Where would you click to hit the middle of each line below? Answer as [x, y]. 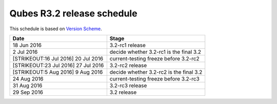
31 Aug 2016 [27, 86]
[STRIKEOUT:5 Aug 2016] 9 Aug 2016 [58, 72]
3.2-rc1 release [128, 45]
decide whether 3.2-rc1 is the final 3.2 [155, 52]
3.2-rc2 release [128, 65]
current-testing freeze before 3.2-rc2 [154, 58]
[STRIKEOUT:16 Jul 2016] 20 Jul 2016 [58, 58]
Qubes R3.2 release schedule [74, 13]
